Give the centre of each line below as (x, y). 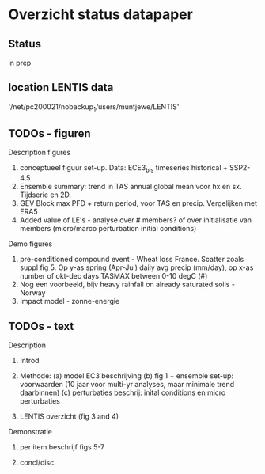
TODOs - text (41, 326)
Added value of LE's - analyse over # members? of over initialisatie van (135, 220)
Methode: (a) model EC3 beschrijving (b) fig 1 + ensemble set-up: (127, 376)
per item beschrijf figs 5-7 (62, 447)
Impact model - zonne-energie (70, 301)
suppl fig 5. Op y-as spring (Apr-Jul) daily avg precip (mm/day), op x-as (136, 267)
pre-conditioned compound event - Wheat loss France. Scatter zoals (132, 260)
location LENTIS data (61, 87)
